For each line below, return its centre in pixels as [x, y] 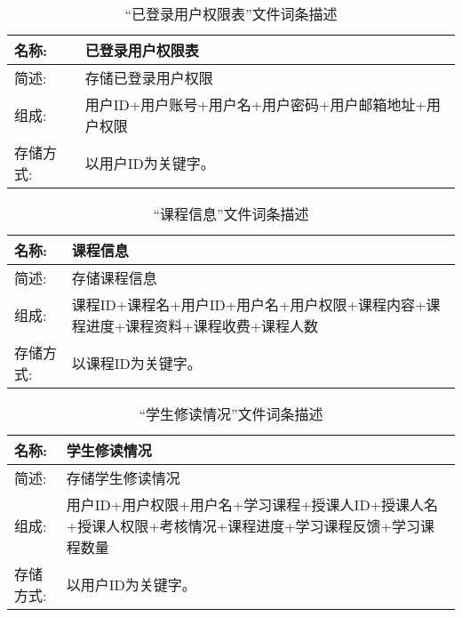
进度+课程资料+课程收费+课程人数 [202, 326]
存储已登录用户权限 [149, 78]
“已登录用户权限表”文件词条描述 [231, 14]
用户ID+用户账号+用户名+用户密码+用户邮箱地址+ [255, 104]
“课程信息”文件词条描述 [231, 214]
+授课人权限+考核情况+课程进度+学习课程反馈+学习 [243, 526]
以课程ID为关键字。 [136, 363]
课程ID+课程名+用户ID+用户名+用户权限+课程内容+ [249, 304]
